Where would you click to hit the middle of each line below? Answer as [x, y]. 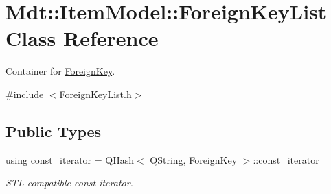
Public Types [54, 131]
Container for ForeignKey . [60, 71]
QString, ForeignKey [194, 159]
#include [25, 94]
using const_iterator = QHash [70, 159]
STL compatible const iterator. [69, 183]
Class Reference [82, 38]
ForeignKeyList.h [95, 94]
